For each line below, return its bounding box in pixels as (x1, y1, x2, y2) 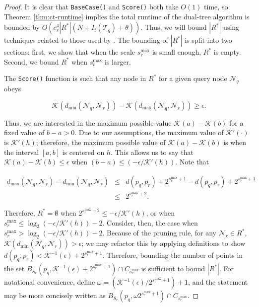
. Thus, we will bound (140, 22, 207, 32)
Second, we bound (4, 56, 59, 67)
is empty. (213, 47, 241, 57)
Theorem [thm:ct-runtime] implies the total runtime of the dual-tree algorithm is (4, 11, 250, 21)
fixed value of (4, 127, 45, 138)
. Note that (175, 156, 209, 167)
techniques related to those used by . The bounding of (4, 35, 168, 45)
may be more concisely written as (4, 290, 106, 301)
